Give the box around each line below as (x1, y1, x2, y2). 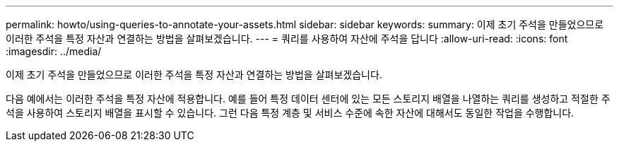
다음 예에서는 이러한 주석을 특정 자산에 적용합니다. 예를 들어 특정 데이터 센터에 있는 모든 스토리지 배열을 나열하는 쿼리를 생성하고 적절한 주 (6, 93, 611, 105)
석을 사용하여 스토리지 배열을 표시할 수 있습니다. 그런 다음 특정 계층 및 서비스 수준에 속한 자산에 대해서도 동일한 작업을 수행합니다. (6, 107, 574, 119)
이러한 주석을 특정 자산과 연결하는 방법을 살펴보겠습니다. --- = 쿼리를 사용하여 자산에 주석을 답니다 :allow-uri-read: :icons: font (6, 33, 568, 45)
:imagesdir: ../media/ (6, 45, 102, 57)
